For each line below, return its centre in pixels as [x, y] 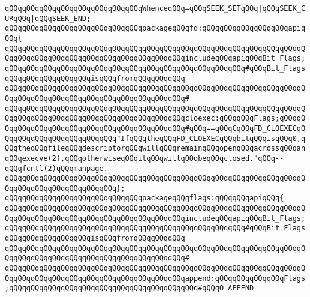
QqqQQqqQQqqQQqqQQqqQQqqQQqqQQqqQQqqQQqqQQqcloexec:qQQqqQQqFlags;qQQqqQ [155, 118]
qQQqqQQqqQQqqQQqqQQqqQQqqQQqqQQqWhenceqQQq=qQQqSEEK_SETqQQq [132, 8]
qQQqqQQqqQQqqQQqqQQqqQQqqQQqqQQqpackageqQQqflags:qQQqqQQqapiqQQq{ [145, 198]
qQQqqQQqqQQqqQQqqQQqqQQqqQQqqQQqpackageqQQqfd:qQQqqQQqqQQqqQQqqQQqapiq [155, 28]
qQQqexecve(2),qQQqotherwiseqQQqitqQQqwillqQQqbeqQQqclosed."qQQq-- [145, 158]
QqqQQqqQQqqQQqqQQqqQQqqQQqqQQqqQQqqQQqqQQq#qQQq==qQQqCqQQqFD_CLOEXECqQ [155, 128]
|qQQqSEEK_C [282, 8]
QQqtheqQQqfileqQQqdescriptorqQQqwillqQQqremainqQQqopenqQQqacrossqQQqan [155, 148]
